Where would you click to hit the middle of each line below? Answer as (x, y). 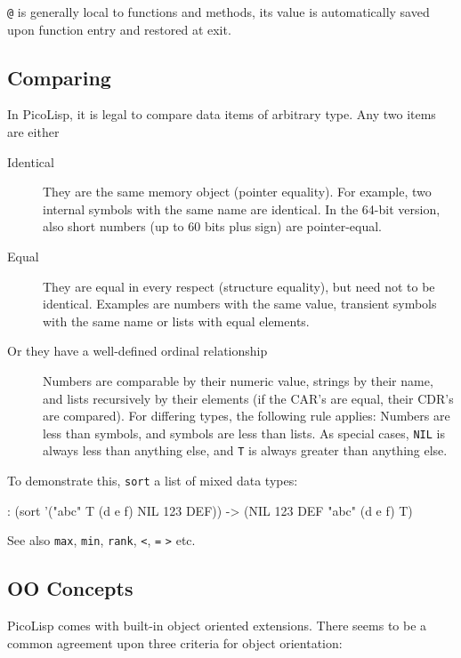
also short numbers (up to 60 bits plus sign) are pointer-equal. (212, 226)
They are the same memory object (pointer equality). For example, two (237, 192)
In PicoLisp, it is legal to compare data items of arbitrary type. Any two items (222, 114)
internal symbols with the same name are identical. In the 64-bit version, (242, 209)
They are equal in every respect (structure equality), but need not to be (239, 286)
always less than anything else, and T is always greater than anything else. (245, 450)
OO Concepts (70, 588)
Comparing (59, 77)
